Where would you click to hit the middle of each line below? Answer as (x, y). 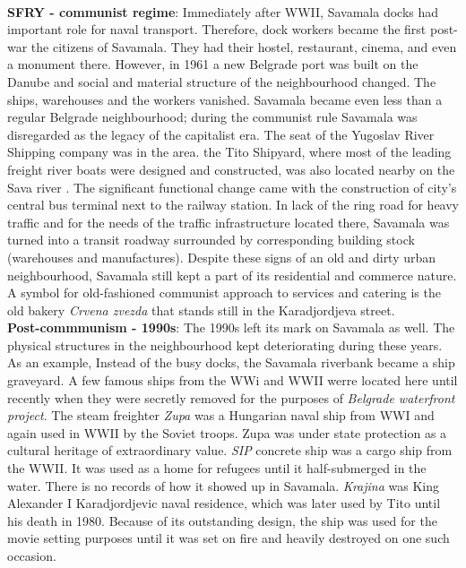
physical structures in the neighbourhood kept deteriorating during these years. (225, 344)
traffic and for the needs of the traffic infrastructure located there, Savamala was (229, 222)
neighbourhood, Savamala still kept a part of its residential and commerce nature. (232, 275)
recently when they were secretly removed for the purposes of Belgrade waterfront (231, 397)
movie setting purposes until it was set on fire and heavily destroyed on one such (229, 538)
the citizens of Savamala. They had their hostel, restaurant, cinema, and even (244, 46)
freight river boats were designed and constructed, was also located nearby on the (231, 169)
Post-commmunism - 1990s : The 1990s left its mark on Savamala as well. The (231, 327)
